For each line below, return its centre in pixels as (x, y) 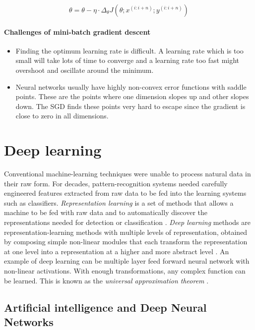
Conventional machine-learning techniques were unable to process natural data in (127, 174)
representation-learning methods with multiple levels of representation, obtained (126, 232)
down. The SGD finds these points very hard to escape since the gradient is (130, 106)
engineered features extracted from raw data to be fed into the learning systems (125, 193)
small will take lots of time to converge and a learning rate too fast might (127, 60)
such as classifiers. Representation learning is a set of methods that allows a (119, 202)
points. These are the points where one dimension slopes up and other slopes (132, 96)
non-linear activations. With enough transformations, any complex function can (125, 271)
